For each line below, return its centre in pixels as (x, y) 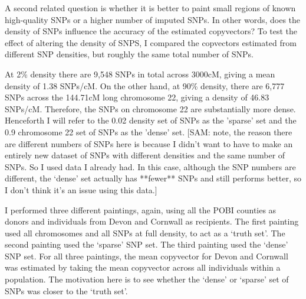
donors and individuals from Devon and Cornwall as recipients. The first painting (152, 221)
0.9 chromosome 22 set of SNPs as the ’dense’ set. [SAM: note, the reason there (149, 131)
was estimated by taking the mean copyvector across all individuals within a (143, 267)
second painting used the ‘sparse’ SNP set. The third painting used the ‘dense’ (147, 244)
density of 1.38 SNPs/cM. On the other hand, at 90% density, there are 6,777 (145, 85)
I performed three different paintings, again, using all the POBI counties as (141, 209)
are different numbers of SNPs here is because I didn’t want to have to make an (149, 143)
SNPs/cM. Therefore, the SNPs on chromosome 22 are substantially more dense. (150, 108)
